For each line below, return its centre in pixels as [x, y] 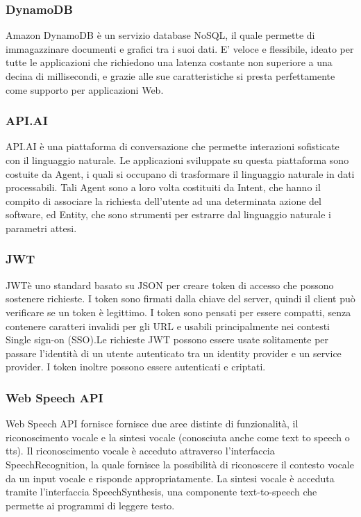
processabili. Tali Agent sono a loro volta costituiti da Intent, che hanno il [163, 187]
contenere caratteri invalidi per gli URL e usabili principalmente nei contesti [168, 326]
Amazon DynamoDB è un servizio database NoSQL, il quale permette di [160, 35]
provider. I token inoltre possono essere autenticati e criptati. [136, 367]
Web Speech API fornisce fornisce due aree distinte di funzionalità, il [152, 424]
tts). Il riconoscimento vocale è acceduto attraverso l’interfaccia [140, 451]
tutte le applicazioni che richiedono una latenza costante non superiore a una [169, 62]
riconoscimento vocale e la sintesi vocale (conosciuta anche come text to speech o [178, 437]
